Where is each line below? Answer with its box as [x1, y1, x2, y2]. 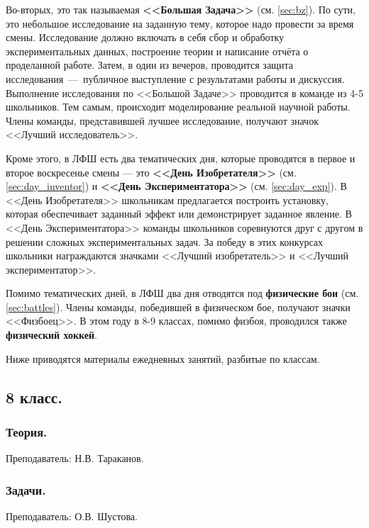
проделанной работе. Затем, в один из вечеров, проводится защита [6, 57, 293, 72]
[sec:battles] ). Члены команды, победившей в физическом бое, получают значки [6, 299, 351, 314]
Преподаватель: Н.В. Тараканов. [6, 451, 144, 466]
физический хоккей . [6, 327, 97, 342]
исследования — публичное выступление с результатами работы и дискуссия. [6, 71, 345, 86]
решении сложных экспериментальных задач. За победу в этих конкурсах [6, 234, 324, 249]
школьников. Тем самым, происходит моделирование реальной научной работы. [6, 99, 351, 114]
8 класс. [6, 386, 62, 408]
